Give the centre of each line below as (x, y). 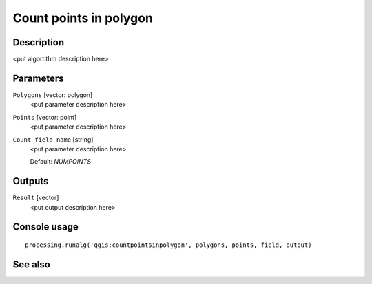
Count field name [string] (53, 139)
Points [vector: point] (45, 117)
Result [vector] (36, 198)
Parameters (38, 78)
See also (32, 264)
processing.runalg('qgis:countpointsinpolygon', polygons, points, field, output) (168, 245)
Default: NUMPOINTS (61, 162)
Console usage (46, 227)
